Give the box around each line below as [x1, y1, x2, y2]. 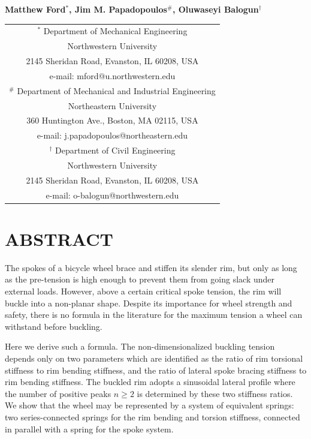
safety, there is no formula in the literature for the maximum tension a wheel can [5, 308, 303, 321]
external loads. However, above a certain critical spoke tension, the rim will [5, 285, 282, 297]
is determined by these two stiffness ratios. [137, 387, 293, 399]
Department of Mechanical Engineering [43, 25, 188, 37]
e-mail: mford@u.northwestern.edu [49, 69, 176, 82]
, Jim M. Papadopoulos [69, 3, 167, 15]
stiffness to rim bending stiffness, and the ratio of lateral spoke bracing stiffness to [5, 363, 307, 376]
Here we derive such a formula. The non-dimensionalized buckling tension [5, 340, 275, 353]
